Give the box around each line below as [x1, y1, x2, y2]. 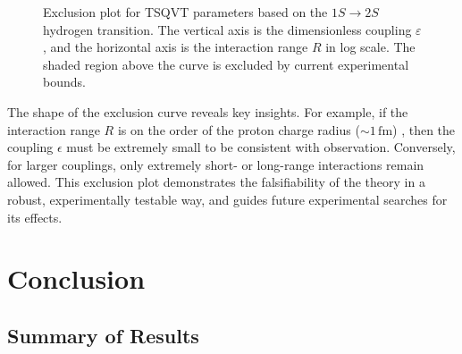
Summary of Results [7, 321, 199, 349]
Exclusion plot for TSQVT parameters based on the [43, 3, 328, 21]
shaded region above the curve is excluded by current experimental [43, 55, 409, 73]
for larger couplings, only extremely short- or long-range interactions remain [7, 155, 424, 173]
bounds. [43, 72, 86, 91]
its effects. [7, 207, 63, 226]
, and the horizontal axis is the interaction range [43, 38, 308, 56]
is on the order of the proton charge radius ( [117, 120, 360, 139]
